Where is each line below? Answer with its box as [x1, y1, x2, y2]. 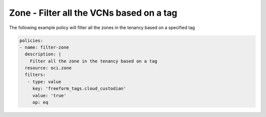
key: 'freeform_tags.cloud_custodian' [32, 86, 127, 91]
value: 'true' [32, 92, 66, 98]
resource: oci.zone [25, 65, 72, 71]
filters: [25, 72, 46, 78]
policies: [19, 37, 43, 43]
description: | [25, 52, 62, 57]
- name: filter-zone [19, 44, 69, 50]
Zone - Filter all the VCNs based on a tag [9, 7, 177, 18]
